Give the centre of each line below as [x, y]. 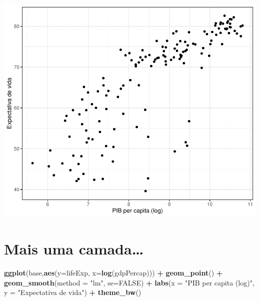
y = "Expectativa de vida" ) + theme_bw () [73, 292]
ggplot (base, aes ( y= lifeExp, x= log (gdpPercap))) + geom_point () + [113, 273]
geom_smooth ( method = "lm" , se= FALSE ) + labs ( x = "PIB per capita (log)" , [129, 282]
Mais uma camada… [74, 249]
